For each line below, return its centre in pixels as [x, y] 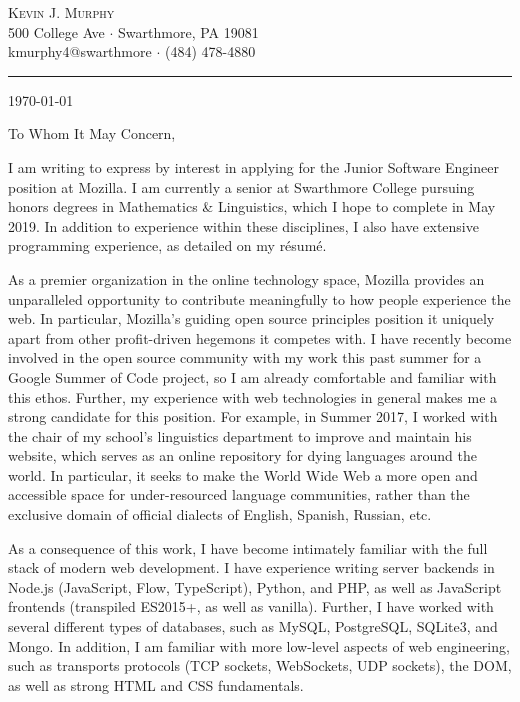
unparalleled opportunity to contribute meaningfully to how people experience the [259, 298]
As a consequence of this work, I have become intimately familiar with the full [248, 547]
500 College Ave [56, 31]
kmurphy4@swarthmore [80, 51]
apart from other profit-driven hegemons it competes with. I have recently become [260, 337]
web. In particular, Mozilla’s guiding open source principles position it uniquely [251, 318]
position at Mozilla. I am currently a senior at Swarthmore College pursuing [241, 186]
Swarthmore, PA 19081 [188, 31]
